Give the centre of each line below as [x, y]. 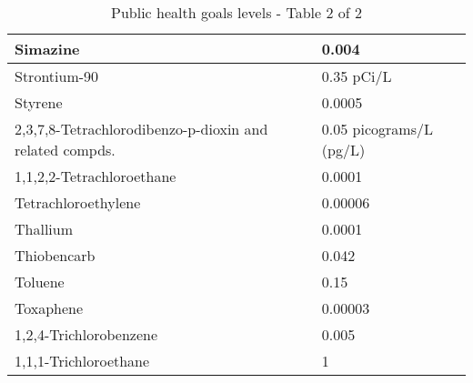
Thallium [44, 229]
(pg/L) [343, 150]
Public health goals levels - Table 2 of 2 [236, 12]
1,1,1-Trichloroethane [82, 361]
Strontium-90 [57, 76]
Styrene [39, 102]
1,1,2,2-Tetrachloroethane [96, 176]
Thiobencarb [55, 255]
